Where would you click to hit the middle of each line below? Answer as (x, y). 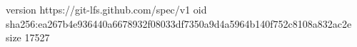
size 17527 (28, 37)
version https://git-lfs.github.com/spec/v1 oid (106, 9)
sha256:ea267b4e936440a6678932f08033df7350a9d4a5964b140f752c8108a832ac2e (179, 23)
